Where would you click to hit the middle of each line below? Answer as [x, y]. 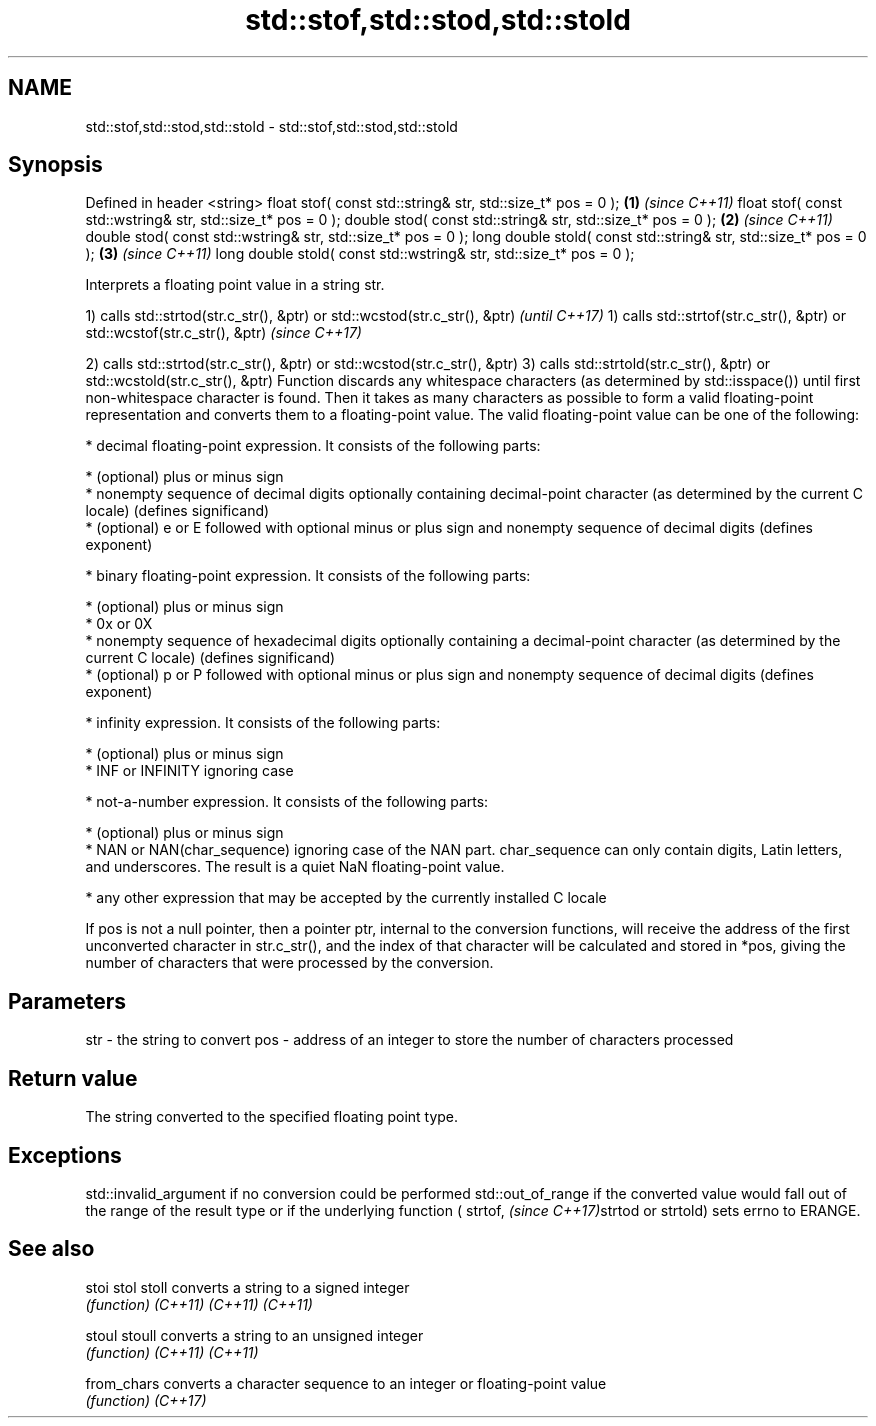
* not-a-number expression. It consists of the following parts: [287, 802]
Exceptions [65, 1155]
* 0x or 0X [119, 624]
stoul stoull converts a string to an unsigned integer [254, 1335]
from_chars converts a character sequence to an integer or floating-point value [346, 1383]
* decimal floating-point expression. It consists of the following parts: [313, 446]
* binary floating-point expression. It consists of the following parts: [308, 576]
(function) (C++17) [146, 1400]
